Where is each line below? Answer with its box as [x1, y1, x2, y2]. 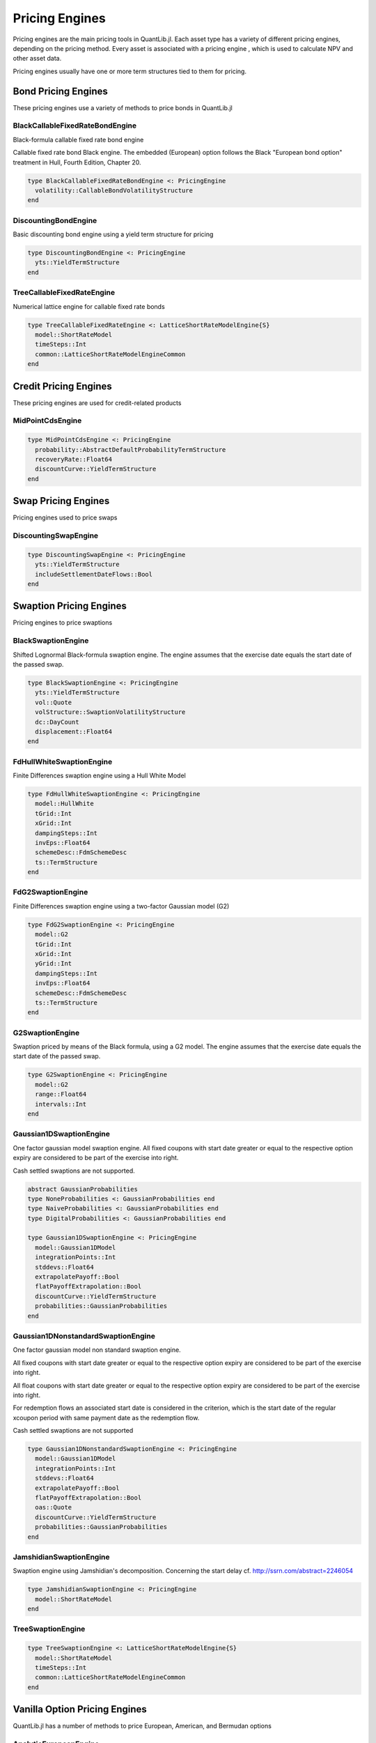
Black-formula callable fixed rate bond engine [13, 135, 144, 144]
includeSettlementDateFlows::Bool [35, 570, 153, 578]
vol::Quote [35, 698, 72, 706]
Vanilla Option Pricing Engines [13, 1703, 148, 1715]
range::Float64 [35, 1090, 87, 1098]
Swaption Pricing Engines [13, 600, 127, 612]
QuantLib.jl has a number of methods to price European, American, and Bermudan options [13, 1722, 272, 1730]
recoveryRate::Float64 [35, 455, 113, 463]
